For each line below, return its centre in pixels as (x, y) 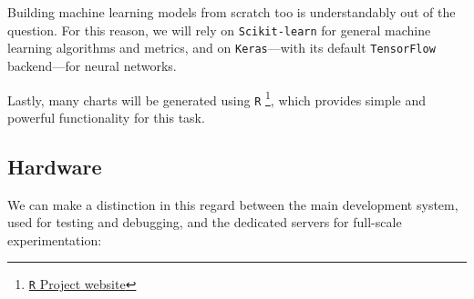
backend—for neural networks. (92, 65)
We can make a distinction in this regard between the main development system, (233, 204)
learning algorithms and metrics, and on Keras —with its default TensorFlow (222, 48)
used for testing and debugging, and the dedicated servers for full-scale (205, 222)
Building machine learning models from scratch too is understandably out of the (232, 12)
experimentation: (55, 239)
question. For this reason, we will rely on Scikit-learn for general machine (219, 30)
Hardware (55, 166)
